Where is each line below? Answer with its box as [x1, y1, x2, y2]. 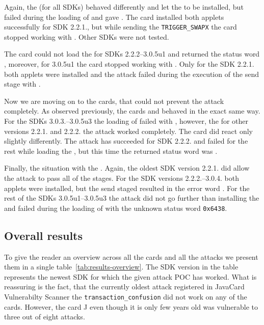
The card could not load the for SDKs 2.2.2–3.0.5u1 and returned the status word [4, 48, 260, 59]
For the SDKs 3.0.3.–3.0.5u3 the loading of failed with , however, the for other [4, 116, 248, 126]
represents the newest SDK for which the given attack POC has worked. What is [4, 271, 257, 282]
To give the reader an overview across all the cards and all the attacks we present [4, 251, 258, 262]
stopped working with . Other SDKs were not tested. [4, 31, 169, 42]
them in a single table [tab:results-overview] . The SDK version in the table [4, 261, 239, 272]
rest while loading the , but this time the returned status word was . [4, 145, 218, 156]
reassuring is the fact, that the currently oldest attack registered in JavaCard [4, 281, 245, 292]
